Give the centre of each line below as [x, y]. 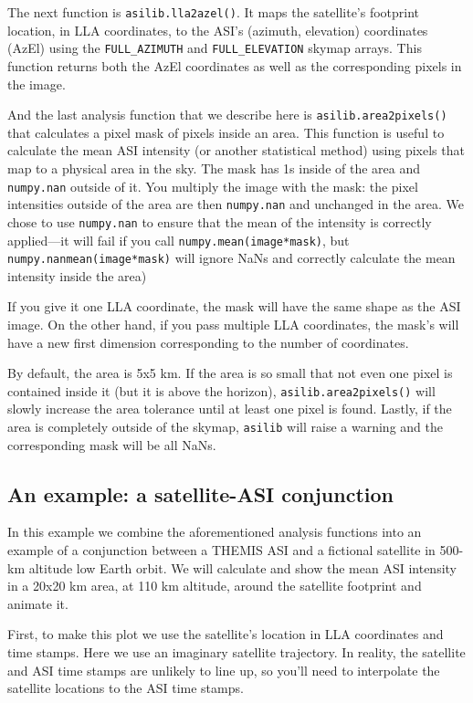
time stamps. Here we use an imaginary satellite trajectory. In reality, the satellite [236, 652]
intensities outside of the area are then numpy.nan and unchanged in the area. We [236, 204]
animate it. [38, 603]
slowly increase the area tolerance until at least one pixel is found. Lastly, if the [230, 409]
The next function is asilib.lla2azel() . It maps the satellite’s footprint [214, 12]
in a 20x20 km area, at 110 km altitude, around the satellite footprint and [215, 586]
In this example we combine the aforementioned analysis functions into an [215, 532]
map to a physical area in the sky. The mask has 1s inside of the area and [214, 168]
